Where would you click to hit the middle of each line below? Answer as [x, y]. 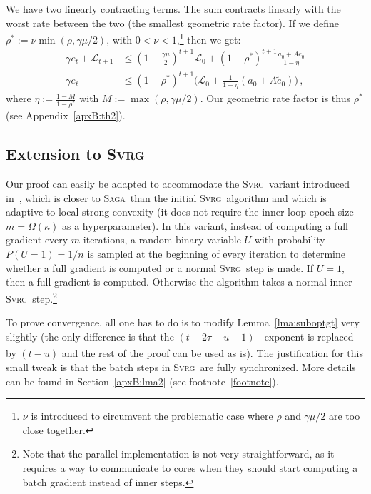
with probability [290, 240]
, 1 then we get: [209, 38]
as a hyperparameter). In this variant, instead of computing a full [205, 225]
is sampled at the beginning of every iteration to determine [216, 254]
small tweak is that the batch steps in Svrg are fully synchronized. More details [181, 367]
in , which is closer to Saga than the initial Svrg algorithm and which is [166, 197]
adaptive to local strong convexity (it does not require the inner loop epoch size [180, 212]
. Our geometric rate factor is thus [275, 98]
